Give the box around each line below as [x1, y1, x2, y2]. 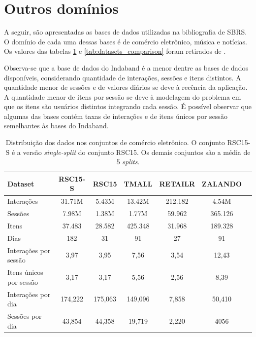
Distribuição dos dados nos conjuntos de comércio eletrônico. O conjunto [5, 137, 225, 148]
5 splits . [116, 156, 140, 167]
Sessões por [7, 310, 42, 321]
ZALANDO [202, 178, 242, 188]
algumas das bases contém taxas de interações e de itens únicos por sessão [4, 111, 227, 121]
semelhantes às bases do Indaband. [4, 120, 109, 131]
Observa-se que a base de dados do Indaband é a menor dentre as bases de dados [4, 62, 249, 73]
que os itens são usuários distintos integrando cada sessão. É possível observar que [4, 101, 252, 112]
